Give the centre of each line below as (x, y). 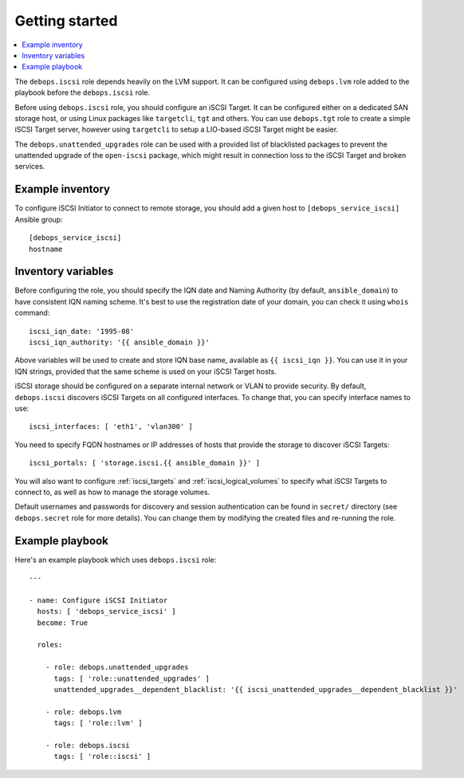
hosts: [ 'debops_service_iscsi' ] (107, 611)
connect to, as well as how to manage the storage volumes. (112, 492)
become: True (63, 623)
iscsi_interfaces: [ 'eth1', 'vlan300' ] (111, 427)
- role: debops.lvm (83, 712)
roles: (50, 645)
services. (30, 167)
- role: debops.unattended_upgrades (117, 667)
